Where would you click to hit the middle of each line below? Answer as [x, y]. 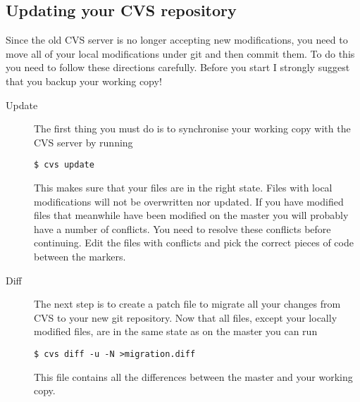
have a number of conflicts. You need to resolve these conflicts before [182, 228]
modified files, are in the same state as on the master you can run [176, 331]
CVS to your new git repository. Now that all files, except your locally [186, 317]
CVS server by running [83, 142]
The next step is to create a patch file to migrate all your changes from [187, 304]
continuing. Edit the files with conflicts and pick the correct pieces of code [194, 243]
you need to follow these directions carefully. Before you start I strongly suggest [178, 67]
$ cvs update [64, 165]
